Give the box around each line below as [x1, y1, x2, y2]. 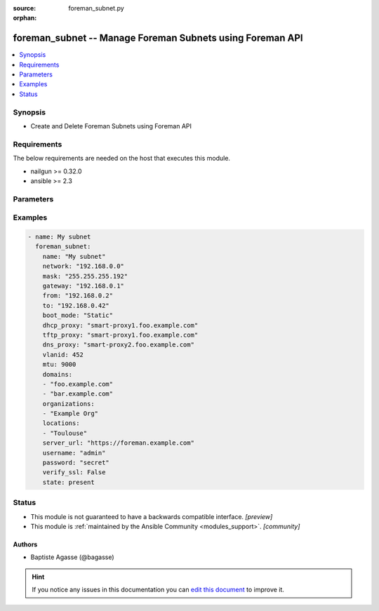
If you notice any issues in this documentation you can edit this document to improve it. [32, 586, 284, 594]
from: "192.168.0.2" [42, 292, 114, 300]
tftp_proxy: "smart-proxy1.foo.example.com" [42, 330, 199, 339]
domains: [42, 370, 73, 378]
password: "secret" [42, 459, 110, 466]
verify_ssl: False [42, 469, 106, 476]
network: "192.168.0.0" [42, 262, 124, 270]
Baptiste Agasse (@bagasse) [30, 553, 115, 561]
